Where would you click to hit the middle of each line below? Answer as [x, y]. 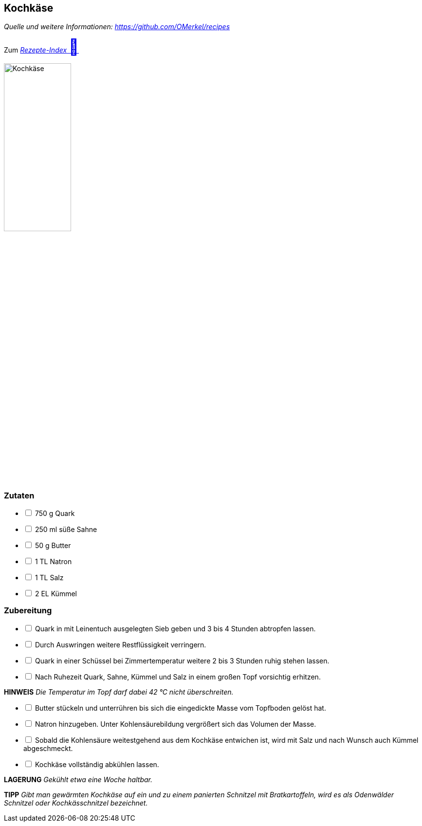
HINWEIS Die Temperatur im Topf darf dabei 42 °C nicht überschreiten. [119, 692]
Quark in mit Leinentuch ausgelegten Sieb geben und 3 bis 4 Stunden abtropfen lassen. [175, 628]
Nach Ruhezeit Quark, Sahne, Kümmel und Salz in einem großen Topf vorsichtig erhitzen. [178, 677]
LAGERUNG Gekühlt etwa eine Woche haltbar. [78, 779]
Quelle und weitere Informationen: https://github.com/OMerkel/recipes [117, 27]
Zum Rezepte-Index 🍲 [42, 47]
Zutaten [19, 495]
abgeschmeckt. [48, 748]
